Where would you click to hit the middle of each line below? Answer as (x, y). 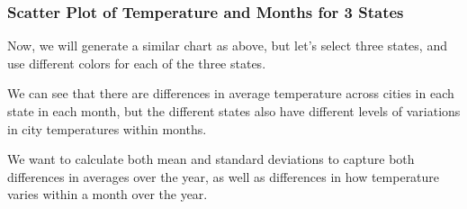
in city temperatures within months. (107, 128)
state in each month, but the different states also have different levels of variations (234, 111)
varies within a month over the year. (108, 194)
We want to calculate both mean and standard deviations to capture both (211, 159)
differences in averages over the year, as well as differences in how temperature (224, 176)
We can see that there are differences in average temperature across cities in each (231, 93)
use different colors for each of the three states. (137, 63)
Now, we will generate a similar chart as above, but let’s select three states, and (227, 45)
